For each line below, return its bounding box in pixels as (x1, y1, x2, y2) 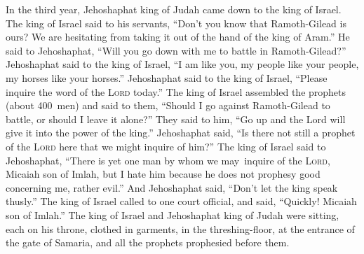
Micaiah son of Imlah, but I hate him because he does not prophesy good (6, 167, 321, 181)
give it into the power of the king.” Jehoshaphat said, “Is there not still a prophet (6, 125, 356, 140)
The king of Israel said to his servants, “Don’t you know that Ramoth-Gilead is (6, 15, 346, 30)
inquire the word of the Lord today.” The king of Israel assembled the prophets (6, 84, 346, 99)
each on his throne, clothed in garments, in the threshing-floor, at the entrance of (6, 221, 355, 236)
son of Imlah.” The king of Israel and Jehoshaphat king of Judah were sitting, (6, 207, 339, 222)
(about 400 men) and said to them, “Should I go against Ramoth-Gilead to (6, 98, 330, 113)
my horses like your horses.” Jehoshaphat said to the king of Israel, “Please (6, 70, 328, 85)
